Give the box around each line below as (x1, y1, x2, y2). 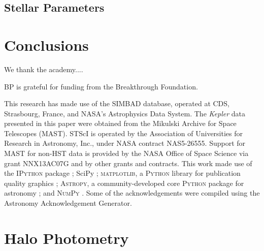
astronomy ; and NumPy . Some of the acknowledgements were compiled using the (4, 187, 260, 198)
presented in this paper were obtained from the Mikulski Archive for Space (4, 118, 237, 129)
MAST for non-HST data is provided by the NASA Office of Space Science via (4, 148, 249, 159)
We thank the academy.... (4, 64, 83, 74)
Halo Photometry (4, 227, 129, 248)
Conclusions (4, 34, 89, 55)
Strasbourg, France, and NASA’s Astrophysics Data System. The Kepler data (4, 108, 246, 118)
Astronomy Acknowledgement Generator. (4, 198, 132, 208)
